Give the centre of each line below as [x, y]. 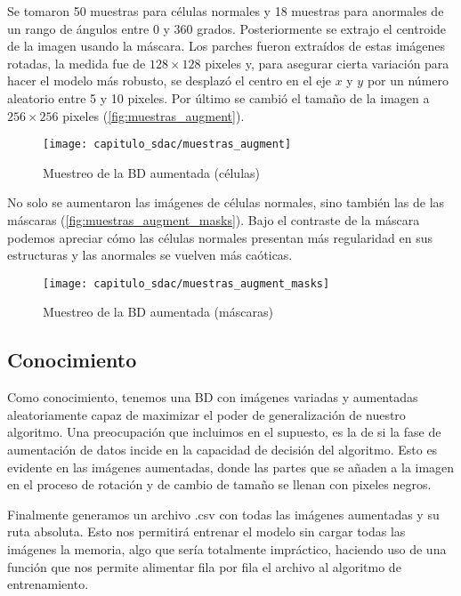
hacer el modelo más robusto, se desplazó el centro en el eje [169, 81]
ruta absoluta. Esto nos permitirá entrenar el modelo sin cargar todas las [206, 532]
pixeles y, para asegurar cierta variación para [327, 63]
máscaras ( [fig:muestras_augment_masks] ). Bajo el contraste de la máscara [214, 220]
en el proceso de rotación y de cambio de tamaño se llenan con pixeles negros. [219, 484]
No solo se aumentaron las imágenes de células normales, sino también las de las [226, 202]
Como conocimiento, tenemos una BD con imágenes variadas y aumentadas [213, 397]
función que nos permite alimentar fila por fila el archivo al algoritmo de [204, 566]
